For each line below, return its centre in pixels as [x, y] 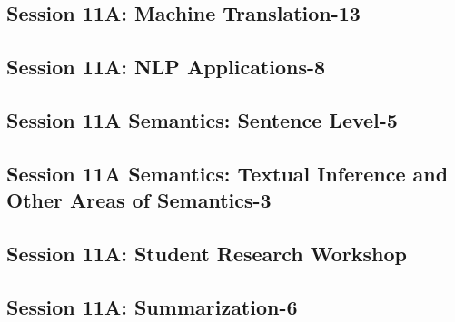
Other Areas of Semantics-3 [139, 200]
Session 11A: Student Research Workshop [207, 253]
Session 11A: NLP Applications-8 [166, 67]
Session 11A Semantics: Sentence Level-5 [202, 119]
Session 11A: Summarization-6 [152, 306]
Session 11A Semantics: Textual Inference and [227, 173]
